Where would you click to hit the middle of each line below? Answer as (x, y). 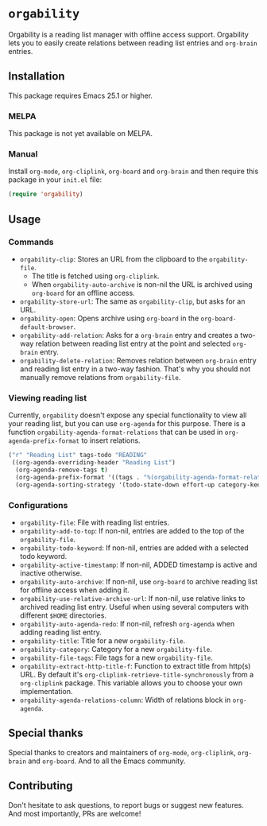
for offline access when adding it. (74, 590)
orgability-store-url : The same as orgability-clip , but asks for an (132, 301)
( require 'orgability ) (46, 194)
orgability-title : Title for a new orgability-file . (102, 640)
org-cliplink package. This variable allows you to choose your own (131, 683)
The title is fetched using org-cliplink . (95, 276)
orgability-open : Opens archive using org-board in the (109, 318)
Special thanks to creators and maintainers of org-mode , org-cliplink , (122, 752)
